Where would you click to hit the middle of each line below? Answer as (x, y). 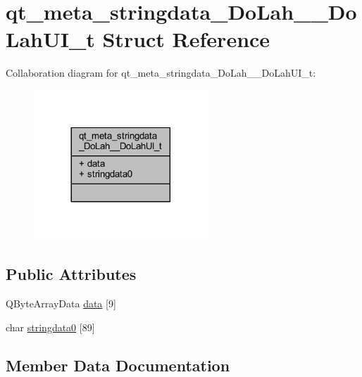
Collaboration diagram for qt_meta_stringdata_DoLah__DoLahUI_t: (161, 73)
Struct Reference (186, 39)
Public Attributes (71, 274)
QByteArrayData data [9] (61, 303)
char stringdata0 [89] (50, 327)
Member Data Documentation (118, 365)
